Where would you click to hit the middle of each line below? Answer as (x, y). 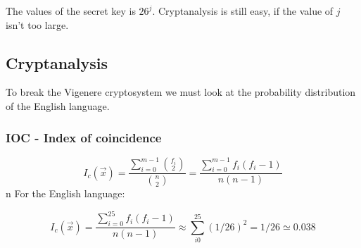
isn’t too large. (37, 24)
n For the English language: (65, 193)
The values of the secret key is (71, 11)
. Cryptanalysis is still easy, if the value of (243, 11)
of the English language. (58, 105)
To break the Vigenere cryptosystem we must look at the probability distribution (181, 92)
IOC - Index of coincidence (84, 137)
